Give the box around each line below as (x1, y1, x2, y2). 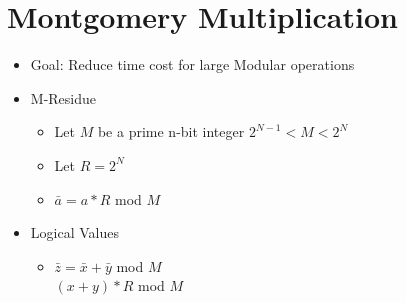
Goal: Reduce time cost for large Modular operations (30, 54, 355, 75)
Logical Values (30, 222, 119, 243)
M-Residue (30, 87, 97, 108)
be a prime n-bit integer (97, 121, 245, 142)
